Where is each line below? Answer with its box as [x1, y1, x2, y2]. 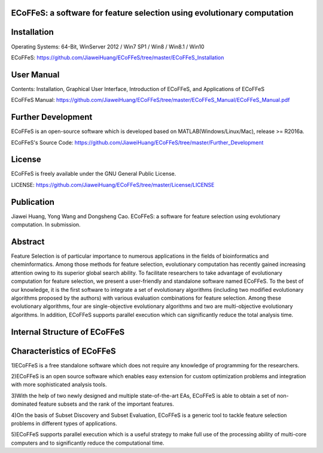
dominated [11, 400, 38, 407]
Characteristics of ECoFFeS [11, 346, 116, 356]
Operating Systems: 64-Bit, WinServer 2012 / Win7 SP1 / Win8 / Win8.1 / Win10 [11, 43, 205, 50]
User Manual [11, 70, 60, 80]
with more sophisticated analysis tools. [11, 381, 107, 388]
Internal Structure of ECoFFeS [11, 327, 125, 337]
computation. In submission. [11, 221, 81, 228]
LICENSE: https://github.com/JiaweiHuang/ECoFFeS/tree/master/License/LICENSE [11, 181, 215, 188]
